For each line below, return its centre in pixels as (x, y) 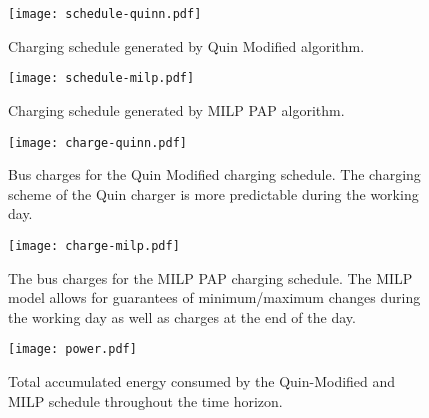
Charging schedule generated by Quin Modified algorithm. (186, 45)
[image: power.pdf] (72, 349)
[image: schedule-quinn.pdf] (105, 14)
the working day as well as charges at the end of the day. (182, 316)
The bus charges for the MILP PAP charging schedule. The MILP (210, 277)
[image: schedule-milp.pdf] (101, 78)
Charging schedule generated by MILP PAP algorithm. (176, 109)
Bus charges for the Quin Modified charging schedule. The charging (214, 174)
